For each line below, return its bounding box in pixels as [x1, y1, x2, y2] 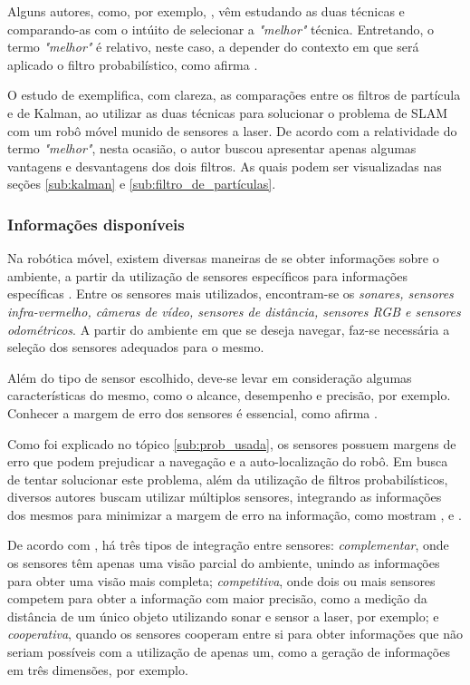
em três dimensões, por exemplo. [7, 660, 188, 679]
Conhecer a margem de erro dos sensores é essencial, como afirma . [7, 403, 378, 422]
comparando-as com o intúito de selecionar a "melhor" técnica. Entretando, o [7, 19, 435, 38]
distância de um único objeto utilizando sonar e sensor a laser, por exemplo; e [7, 606, 439, 625]
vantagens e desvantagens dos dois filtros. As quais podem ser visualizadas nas [7, 156, 442, 175]
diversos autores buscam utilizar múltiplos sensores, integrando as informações [7, 487, 442, 506]
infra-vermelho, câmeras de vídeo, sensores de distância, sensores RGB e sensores [7, 301, 461, 320]
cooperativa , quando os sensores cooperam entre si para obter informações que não [7, 624, 463, 643]
